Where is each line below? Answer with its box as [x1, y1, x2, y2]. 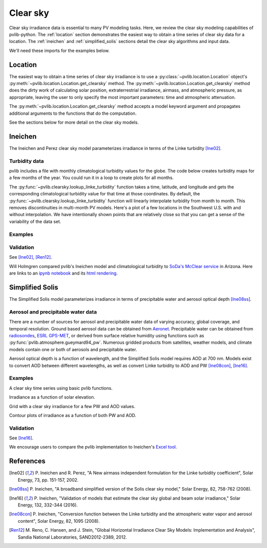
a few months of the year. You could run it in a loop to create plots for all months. [9, 175, 174, 181]
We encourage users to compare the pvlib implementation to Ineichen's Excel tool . [9, 444, 178, 450]
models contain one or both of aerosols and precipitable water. [9, 346, 137, 352]
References [9, 457, 45, 465]
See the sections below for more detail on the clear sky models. [9, 119, 139, 125]
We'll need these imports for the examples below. [9, 47, 110, 53]
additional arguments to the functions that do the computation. [9, 110, 137, 116]
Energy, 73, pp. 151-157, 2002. [18, 477, 79, 483]
